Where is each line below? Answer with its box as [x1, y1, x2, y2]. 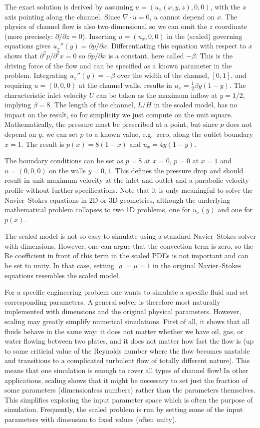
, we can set [41, 128, 78, 139]
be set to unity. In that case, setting [4, 260, 114, 271]
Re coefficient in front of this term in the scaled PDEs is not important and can [4, 250, 249, 261]
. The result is [21, 138, 64, 149]
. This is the [195, 50, 233, 60]
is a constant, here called [108, 50, 184, 60]
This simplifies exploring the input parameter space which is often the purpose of [4, 394, 253, 405]
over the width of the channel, [117, 70, 209, 80]
